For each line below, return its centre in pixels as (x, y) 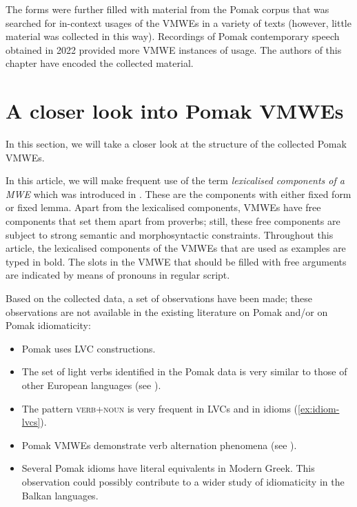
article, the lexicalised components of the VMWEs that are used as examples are (176, 248)
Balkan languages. (60, 495)
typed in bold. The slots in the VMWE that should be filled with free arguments (176, 261)
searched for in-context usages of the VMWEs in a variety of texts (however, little (178, 22)
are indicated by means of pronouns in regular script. (118, 275)
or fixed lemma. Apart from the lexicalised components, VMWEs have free (163, 207)
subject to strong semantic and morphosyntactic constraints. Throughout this (170, 234)
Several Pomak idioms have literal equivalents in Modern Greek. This (168, 468)
